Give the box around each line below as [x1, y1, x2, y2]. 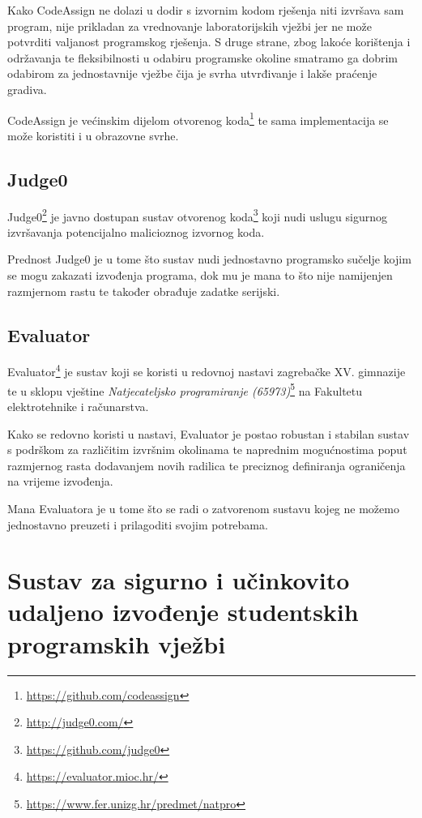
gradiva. [7, 80, 47, 97]
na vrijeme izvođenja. [7, 473, 113, 490]
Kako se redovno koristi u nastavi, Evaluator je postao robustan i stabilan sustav [7, 425, 410, 442]
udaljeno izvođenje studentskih [7, 595, 359, 628]
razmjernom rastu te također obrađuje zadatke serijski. [7, 282, 280, 299]
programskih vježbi [7, 627, 226, 660]
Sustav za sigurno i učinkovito [7, 563, 350, 597]
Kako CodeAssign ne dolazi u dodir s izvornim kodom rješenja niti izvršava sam [7, 2, 404, 18]
